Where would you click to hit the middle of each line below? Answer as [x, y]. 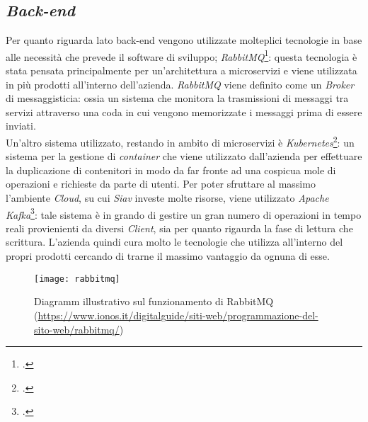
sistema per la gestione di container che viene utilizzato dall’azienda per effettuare [184, 156]
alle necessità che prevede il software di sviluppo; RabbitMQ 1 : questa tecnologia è [182, 55]
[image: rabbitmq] [77, 279]
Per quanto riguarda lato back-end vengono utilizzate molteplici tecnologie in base [184, 40]
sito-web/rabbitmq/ [77, 329]
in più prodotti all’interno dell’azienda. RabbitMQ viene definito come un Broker [180, 84]
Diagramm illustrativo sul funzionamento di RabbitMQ [154, 301]
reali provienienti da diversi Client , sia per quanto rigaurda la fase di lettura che [179, 228]
